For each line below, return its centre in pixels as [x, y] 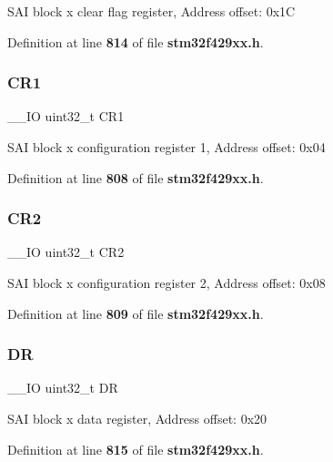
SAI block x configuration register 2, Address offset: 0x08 [166, 282]
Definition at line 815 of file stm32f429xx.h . [136, 449]
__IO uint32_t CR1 [66, 116]
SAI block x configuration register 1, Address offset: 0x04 [166, 147]
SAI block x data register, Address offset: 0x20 [137, 418]
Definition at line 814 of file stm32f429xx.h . [136, 41]
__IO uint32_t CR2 [66, 252]
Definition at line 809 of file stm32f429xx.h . [136, 313]
